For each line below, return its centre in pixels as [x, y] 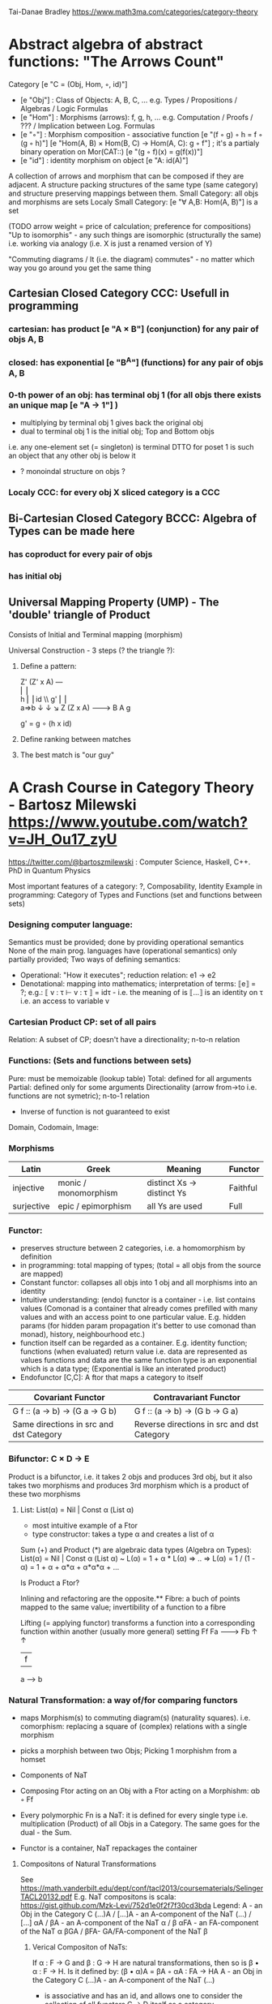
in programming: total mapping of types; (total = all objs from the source [140, 1265]
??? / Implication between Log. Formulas [87, 126]
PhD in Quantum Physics [50, 870]
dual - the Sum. [46, 1832]
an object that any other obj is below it [72, 455]
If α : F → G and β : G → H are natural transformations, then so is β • [145, 1963]
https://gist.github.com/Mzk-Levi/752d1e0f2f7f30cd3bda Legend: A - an [141, 1905]
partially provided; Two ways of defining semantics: [94, 959]
